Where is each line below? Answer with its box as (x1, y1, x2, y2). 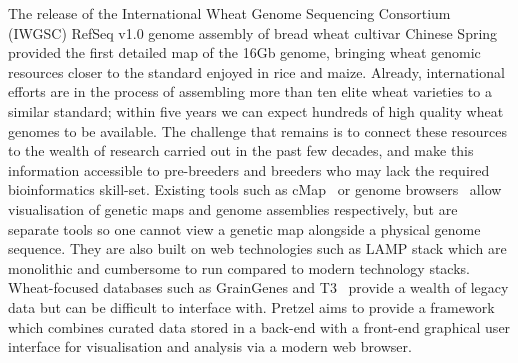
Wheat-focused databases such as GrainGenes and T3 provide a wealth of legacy (8, 277, 509, 298)
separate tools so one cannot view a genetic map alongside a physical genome (8, 218, 481, 239)
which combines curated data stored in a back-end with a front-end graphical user (8, 316, 511, 337)
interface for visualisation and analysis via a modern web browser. (8, 336, 412, 357)
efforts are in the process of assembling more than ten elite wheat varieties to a (8, 81, 492, 102)
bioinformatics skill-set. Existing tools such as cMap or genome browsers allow (8, 179, 502, 200)
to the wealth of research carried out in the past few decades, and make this (8, 140, 474, 161)
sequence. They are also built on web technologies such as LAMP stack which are (8, 238, 507, 259)
